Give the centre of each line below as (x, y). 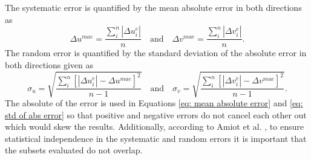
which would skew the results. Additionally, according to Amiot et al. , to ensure (154, 126)
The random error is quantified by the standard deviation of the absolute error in (156, 53)
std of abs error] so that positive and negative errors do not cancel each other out (156, 114)
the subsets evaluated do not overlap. (74, 150)
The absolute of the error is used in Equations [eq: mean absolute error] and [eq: (154, 102)
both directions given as (49, 64)
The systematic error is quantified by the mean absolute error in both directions (153, 7)
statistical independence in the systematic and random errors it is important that (156, 138)
